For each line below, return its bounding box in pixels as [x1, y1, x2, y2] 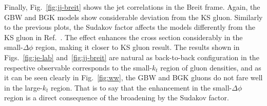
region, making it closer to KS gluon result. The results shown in [35, 42, 240, 52]
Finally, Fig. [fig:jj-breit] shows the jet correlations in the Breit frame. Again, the [4, 2, 260, 12]
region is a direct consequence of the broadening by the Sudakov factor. [4, 92, 229, 103]
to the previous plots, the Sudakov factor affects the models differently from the [4, 22, 255, 32]
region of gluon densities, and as [160, 62, 261, 73]
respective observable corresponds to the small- [4, 62, 152, 73]
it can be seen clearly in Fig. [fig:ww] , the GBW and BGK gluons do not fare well [4, 72, 263, 83]
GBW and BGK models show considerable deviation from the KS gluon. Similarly [4, 11, 263, 22]
